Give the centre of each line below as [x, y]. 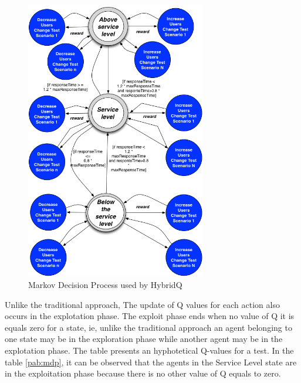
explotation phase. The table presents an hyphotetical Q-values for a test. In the [149, 350]
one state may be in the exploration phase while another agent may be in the [144, 339]
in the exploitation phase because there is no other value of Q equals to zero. [143, 373]
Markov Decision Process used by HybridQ [105, 285]
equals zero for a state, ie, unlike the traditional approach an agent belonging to [148, 327]
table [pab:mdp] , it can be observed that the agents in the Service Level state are [151, 362]
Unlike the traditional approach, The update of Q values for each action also [142, 304]
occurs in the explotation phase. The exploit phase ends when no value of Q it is [150, 316]
